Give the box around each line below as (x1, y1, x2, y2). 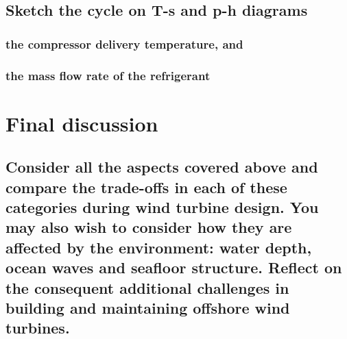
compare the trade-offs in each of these (5, 176, 287, 197)
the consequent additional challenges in (5, 277, 289, 298)
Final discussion (5, 109, 158, 137)
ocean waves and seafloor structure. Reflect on (5, 257, 342, 278)
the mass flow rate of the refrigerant (5, 66, 211, 84)
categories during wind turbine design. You (5, 197, 319, 218)
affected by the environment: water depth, (5, 236, 312, 258)
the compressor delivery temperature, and (5, 35, 243, 52)
